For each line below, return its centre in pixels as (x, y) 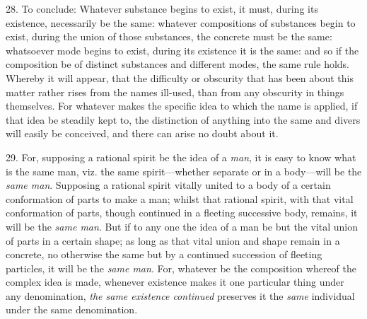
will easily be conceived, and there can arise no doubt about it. (142, 133)
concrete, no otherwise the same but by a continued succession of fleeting (164, 254)
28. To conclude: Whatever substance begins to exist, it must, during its (162, 8)
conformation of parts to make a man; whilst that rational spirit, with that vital (180, 198)
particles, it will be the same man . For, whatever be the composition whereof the (181, 268)
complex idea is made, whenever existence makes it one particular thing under (175, 282)
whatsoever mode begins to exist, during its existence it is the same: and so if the (182, 50)
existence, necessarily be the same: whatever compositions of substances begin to (181, 22)
